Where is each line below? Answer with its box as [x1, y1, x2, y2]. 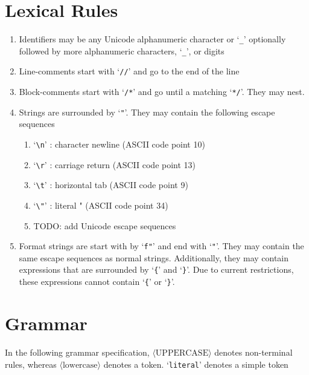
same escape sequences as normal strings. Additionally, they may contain [19, 251, 289, 264]
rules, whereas [5, 357, 57, 370]
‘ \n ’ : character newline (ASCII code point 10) [33, 138, 205, 150]
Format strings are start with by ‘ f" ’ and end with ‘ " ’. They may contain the [19, 240, 304, 252]
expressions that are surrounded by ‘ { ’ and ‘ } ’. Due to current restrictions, [19, 263, 294, 276]
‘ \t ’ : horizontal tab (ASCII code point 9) [33, 178, 188, 191]
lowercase [62, 360, 98, 370]
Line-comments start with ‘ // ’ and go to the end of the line [19, 65, 240, 77]
